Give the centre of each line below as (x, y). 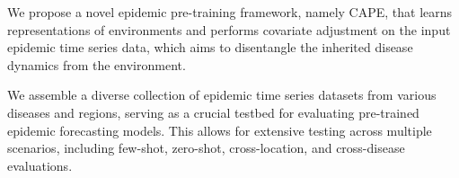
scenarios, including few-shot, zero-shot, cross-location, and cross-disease (206, 148)
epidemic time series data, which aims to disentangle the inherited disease (210, 47)
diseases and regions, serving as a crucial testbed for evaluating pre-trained (213, 112)
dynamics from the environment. (97, 64)
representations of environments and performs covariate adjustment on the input (229, 29)
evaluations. (40, 165)
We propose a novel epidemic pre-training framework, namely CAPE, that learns (230, 12)
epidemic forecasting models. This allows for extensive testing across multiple (220, 130)
